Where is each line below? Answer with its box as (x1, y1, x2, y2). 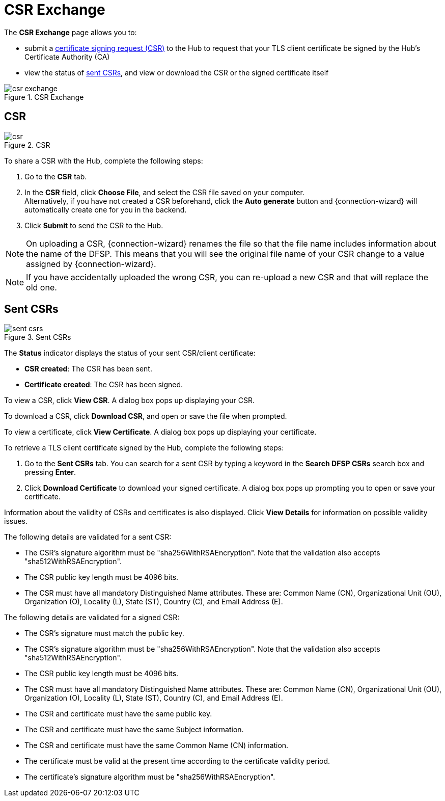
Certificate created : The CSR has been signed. (24, 380, 183, 389)
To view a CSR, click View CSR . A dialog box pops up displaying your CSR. (4, 396, 255, 405)
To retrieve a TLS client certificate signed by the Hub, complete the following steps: (4, 443, 284, 452)
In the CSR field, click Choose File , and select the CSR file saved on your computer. (24, 188, 304, 197)
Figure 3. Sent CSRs (4, 333, 71, 342)
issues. (4, 517, 28, 526)
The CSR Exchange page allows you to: (4, 28, 137, 37)
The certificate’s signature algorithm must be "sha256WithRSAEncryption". (24, 772, 275, 782)
